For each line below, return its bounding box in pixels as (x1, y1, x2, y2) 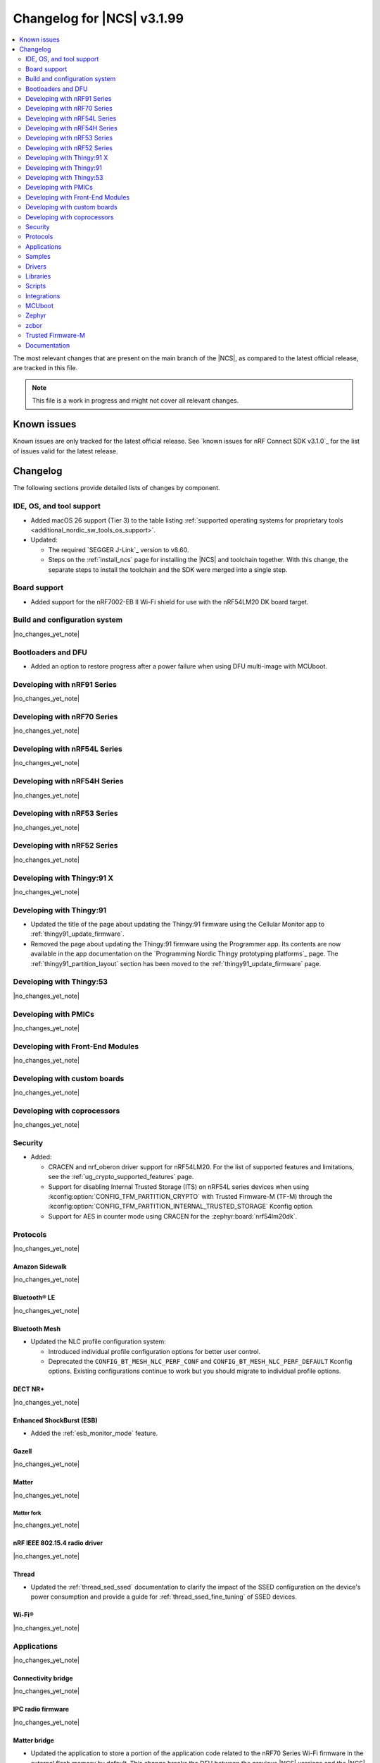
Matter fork (13, 1509, 42, 1516)
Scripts (25, 282, 46, 291)
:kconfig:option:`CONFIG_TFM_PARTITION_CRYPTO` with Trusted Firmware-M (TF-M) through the (48, 1192, 333, 1201)
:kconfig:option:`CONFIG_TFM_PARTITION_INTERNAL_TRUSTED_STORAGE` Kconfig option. (48, 1202, 315, 1211)
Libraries (25, 272, 51, 280)
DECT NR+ (13, 1385, 45, 1393)
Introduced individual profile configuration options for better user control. (48, 1347, 260, 1355)
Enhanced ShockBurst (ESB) (13, 1416, 98, 1425)
